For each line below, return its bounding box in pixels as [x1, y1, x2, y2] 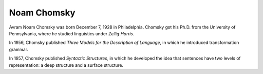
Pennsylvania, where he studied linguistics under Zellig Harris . [9, 30, 134, 36]
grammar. [9, 46, 29, 52]
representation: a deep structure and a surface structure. [9, 62, 124, 68]
